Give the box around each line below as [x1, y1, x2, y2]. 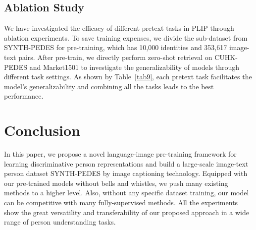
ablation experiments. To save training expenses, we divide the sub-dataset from [4, 32, 248, 43]
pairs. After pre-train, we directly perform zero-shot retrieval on [18, 52, 212, 62]
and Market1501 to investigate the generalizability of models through [29, 61, 240, 72]
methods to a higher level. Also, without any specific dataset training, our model [4, 187, 249, 198]
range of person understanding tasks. [4, 217, 116, 227]
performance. [4, 91, 44, 101]
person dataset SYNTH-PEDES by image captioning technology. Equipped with [4, 168, 248, 178]
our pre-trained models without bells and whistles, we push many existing [4, 177, 228, 188]
